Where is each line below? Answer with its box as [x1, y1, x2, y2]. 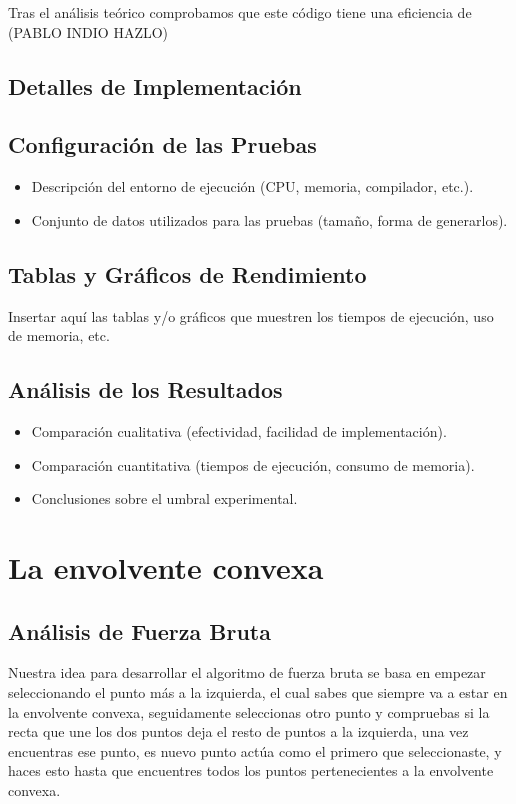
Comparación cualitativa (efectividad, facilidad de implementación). [31, 420, 447, 441]
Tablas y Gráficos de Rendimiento [8, 258, 367, 289]
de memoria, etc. [8, 325, 110, 346]
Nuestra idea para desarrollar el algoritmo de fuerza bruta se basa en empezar [8, 662, 486, 683]
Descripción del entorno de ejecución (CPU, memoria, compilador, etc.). [31, 176, 474, 197]
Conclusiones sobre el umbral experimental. [31, 488, 298, 509]
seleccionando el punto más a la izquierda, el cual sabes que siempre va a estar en [8, 681, 508, 702]
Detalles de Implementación [8, 70, 302, 101]
